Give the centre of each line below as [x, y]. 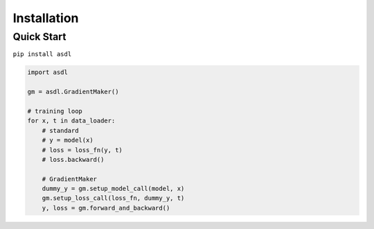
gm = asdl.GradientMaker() [73, 92]
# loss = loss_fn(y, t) [82, 150]
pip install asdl [42, 54]
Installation [46, 18]
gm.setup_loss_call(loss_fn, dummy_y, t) [113, 198]
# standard [60, 130]
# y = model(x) [68, 140]
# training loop [55, 111]
